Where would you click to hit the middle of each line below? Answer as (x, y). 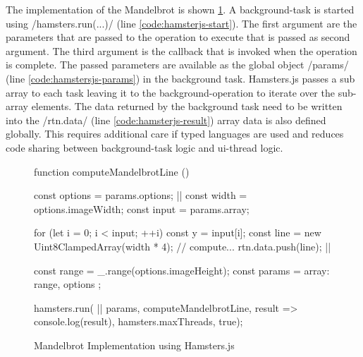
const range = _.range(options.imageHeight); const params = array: (182, 270)
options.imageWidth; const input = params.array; (142, 208)
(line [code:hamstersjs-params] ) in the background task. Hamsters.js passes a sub (180, 78)
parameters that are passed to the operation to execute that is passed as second (178, 37)
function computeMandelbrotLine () (112, 171)
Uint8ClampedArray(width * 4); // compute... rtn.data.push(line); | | (183, 246)
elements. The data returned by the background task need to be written (187, 106)
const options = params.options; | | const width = (141, 195)
